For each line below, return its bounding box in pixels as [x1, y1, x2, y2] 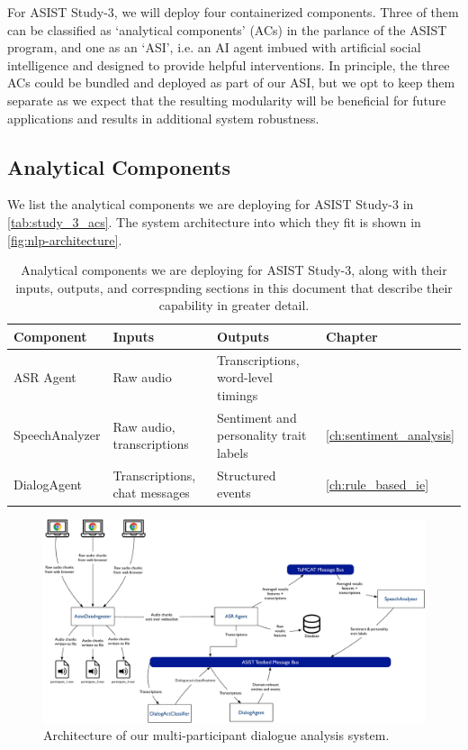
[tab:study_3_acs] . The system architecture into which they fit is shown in [7, 212, 421, 231]
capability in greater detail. [158, 296, 310, 315]
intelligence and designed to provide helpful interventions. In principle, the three [7, 55, 450, 74]
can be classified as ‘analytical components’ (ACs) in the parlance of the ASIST [7, 20, 447, 39]
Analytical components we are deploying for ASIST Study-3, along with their [21, 261, 447, 279]
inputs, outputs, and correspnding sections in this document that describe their [15, 278, 453, 297]
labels [217, 443, 248, 462]
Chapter [326, 326, 378, 345]
